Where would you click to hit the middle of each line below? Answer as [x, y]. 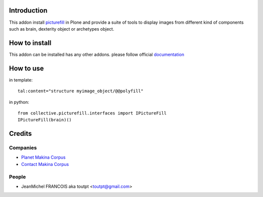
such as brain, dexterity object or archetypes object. [62, 29]
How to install [30, 43]
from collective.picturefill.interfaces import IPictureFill [92, 113]
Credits [20, 134]
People [18, 177]
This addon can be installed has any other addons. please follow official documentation [97, 54]
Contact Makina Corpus [45, 164]
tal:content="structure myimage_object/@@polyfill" [81, 91]
